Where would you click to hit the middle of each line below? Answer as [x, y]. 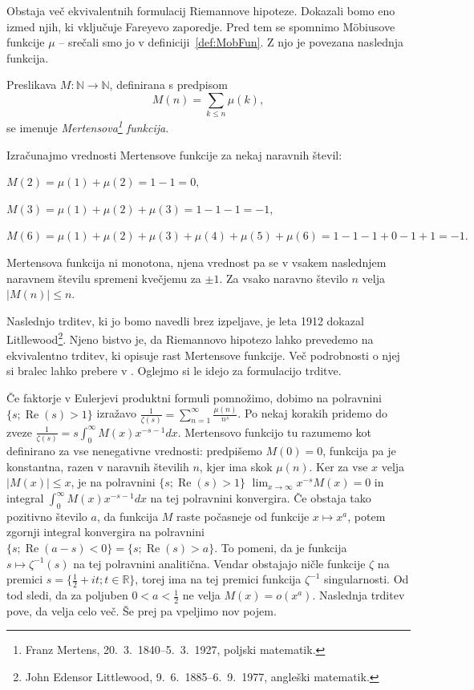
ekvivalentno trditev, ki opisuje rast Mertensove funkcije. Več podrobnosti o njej [203, 355]
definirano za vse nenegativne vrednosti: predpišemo [134, 451]
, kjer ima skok [236, 466]
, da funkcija [128, 516]
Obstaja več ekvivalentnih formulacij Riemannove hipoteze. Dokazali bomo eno [201, 10]
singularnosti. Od [367, 579]
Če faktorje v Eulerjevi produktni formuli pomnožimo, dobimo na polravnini [194, 397]
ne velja [201, 595]
